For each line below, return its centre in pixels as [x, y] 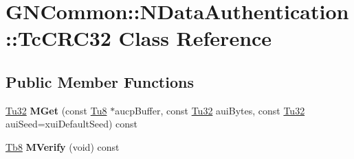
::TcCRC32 [58, 38]
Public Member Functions [100, 81]
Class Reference [195, 38]
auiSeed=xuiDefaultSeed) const [72, 124]
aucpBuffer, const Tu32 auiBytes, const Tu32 [210, 110]
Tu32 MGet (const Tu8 [56, 110]
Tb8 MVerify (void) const [63, 146]
